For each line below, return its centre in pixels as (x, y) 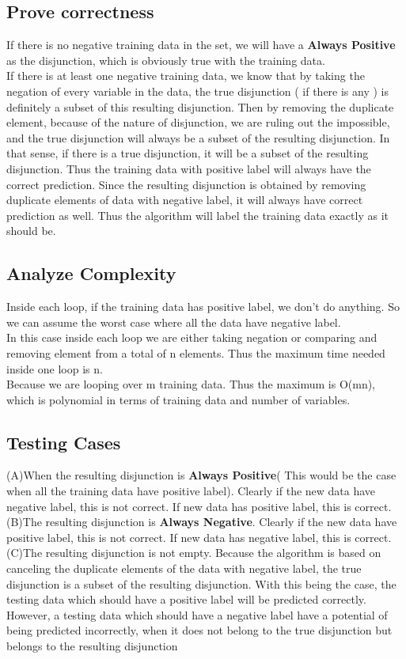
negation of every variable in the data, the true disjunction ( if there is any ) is (198, 91)
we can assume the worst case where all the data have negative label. (174, 322)
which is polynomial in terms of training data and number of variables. (178, 399)
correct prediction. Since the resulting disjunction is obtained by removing (186, 184)
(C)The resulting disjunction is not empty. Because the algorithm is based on (194, 553)
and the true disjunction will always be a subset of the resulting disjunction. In (198, 137)
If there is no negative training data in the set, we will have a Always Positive (201, 45)
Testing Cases (64, 442)
